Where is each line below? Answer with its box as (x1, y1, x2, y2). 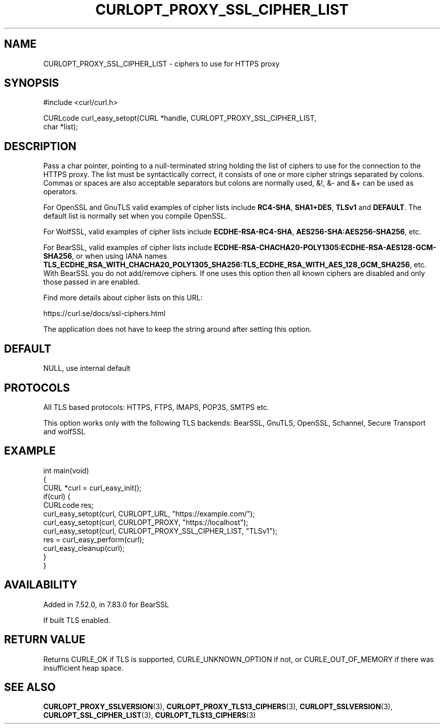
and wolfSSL (43, 427, 86, 436)
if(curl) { (43, 492, 71, 501)
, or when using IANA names (72, 252, 167, 261)
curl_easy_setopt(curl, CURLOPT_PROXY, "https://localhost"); (43, 517, 248, 527)
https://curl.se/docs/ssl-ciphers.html (43, 309, 166, 318)
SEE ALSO (4, 680, 56, 694)
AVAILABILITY (4, 578, 78, 592)
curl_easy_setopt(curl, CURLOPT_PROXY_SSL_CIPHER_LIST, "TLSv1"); (43, 526, 278, 535)
